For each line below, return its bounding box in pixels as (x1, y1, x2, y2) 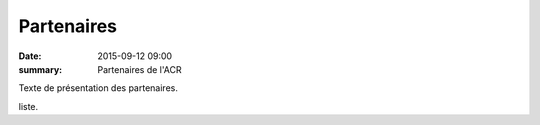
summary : (18, 63, 63, 75)
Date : (18, 50, 42, 62)
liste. (18, 100, 39, 112)
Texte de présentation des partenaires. (18, 82, 179, 94)
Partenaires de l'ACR (97, 63, 182, 75)
